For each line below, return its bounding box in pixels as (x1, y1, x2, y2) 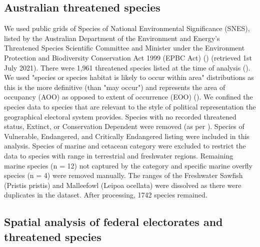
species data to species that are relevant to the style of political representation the (4, 101, 256, 111)
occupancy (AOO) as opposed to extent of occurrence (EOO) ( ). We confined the (4, 91, 253, 102)
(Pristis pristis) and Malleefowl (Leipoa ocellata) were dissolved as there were (4, 179, 241, 190)
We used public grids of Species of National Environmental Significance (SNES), (4, 23, 250, 33)
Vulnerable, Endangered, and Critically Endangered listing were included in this (4, 130, 249, 141)
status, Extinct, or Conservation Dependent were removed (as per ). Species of (4, 121, 244, 131)
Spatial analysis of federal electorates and (4, 214, 223, 229)
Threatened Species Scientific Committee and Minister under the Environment (4, 42, 245, 53)
